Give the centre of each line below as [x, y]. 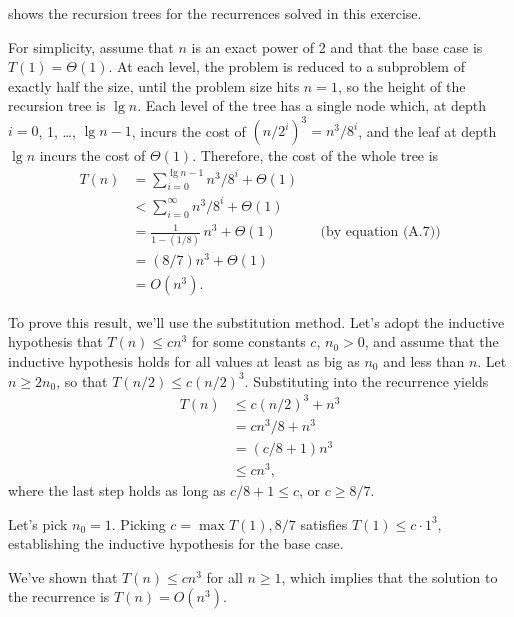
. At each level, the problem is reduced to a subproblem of [286, 66]
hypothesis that [55, 341]
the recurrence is [59, 596]
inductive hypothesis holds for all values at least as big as [184, 360]
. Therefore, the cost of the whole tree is [315, 155]
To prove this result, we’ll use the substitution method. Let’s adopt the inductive [256, 321]
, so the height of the [401, 85]
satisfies [324, 523]
